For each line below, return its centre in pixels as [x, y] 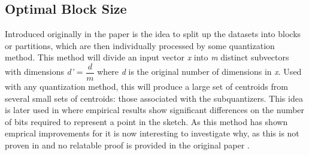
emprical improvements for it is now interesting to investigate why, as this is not [152, 133]
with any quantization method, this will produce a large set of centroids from [146, 86]
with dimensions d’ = [44, 72]
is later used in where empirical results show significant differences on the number [155, 110]
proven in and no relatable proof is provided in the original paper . [127, 145]
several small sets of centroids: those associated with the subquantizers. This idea [154, 98]
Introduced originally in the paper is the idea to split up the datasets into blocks [153, 34]
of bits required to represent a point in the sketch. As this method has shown [146, 121]
